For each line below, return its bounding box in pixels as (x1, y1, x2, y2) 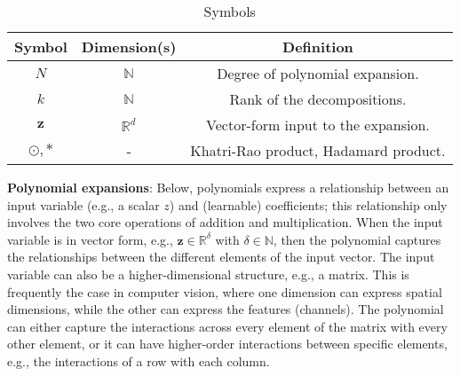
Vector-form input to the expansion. (206, 114, 430, 135)
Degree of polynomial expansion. (217, 63, 419, 83)
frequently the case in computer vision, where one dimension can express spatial (7, 282, 442, 301)
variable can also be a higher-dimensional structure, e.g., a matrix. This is (7, 264, 409, 283)
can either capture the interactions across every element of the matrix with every (7, 317, 448, 335)
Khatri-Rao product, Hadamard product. (190, 140, 446, 161)
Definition (282, 36, 353, 57)
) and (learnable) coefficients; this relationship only (169, 195, 448, 214)
